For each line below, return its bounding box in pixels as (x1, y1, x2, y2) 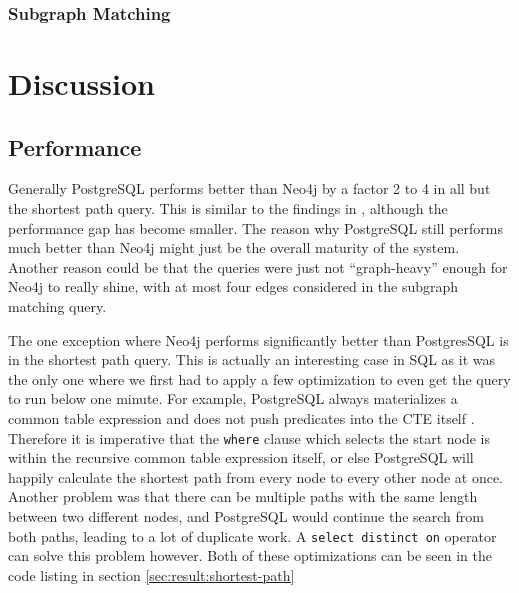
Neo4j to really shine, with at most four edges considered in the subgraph (8, 276, 459, 297)
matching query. (8, 295, 107, 316)
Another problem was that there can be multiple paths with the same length (8, 486, 478, 507)
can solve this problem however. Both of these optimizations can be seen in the (8, 545, 492, 566)
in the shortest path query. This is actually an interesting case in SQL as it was (8, 349, 496, 370)
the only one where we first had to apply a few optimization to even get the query (8, 368, 511, 389)
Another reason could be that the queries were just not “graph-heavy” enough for (8, 256, 508, 277)
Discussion (8, 63, 155, 104)
